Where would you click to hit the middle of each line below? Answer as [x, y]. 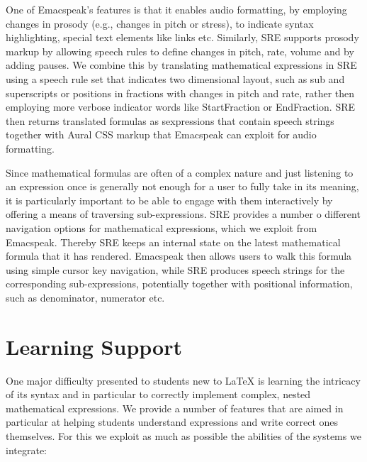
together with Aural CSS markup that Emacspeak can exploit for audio [161, 134]
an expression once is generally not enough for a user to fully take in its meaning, [182, 186]
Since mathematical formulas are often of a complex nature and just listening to [180, 172]
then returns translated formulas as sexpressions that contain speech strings [170, 120]
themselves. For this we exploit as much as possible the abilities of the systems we [183, 435]
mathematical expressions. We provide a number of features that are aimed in [175, 408]
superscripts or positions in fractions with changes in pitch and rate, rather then [180, 93]
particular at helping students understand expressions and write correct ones [172, 422]
